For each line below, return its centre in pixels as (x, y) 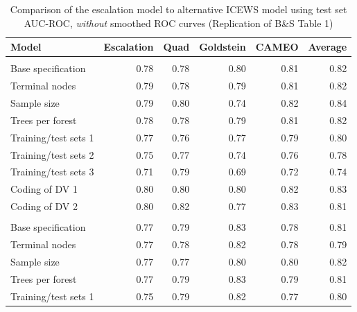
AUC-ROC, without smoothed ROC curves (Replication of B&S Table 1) (178, 23)
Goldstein (223, 47)
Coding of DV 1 (44, 189)
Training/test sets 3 (52, 172)
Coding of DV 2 (44, 206)
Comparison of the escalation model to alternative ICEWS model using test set (178, 9)
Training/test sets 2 (52, 154)
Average (328, 47)
